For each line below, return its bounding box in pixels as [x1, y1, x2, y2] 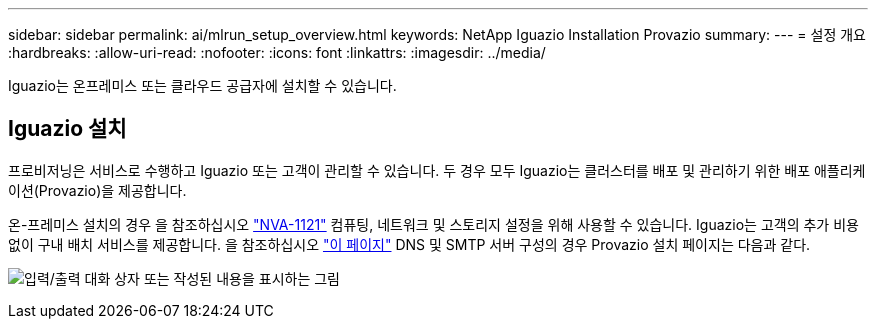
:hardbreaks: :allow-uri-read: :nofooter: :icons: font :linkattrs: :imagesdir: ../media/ [8, 44, 546, 61]
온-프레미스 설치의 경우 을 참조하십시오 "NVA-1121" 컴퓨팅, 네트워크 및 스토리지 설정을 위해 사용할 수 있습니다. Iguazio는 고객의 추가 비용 [8, 215, 859, 233]
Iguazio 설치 [8, 116, 127, 142]
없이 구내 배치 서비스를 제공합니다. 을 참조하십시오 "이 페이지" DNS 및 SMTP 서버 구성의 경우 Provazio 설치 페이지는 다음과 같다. [8, 235, 811, 253]
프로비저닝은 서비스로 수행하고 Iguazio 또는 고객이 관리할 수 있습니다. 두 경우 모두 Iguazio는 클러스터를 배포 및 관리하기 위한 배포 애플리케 [8, 161, 866, 179]
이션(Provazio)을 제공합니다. [8, 181, 187, 199]
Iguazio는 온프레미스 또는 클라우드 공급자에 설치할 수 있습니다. [8, 77, 397, 94]
